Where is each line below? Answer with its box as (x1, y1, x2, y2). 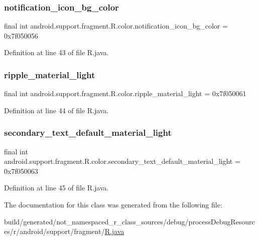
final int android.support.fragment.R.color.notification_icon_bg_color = (4, 21, 228, 31)
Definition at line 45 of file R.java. (4, 182, 109, 193)
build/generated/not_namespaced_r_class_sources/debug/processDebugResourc (4, 216, 255, 226)
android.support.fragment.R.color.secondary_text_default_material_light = (4, 156, 240, 166)
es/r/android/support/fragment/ (4, 226, 105, 236)
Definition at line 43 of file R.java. (4, 47, 109, 58)
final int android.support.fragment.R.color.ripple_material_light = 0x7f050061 (4, 88, 246, 99)
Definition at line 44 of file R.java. (4, 105, 109, 115)
